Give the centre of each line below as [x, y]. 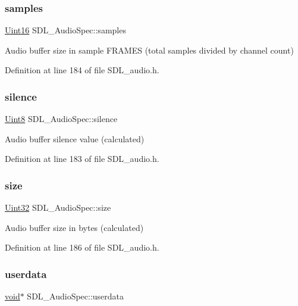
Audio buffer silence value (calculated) [75, 138]
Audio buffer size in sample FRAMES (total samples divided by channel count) [149, 50]
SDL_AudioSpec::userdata [76, 296]
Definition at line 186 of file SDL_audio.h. [82, 247]
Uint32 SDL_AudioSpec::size [58, 207]
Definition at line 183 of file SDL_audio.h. [82, 159]
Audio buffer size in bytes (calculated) [74, 227]
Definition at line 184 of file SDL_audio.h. [82, 70]
